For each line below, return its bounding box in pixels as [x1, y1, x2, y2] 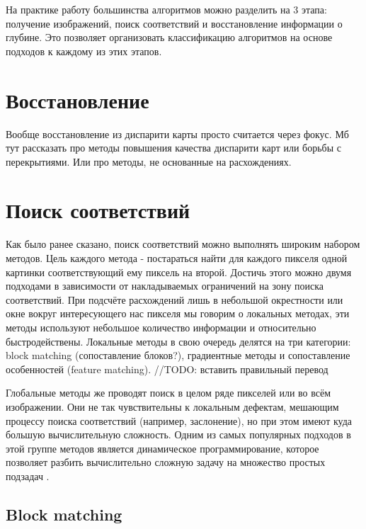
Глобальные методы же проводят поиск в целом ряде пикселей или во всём [6, 385, 331, 400]
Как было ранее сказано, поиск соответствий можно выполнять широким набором [6, 237, 360, 251]
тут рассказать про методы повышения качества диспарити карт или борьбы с [6, 140, 341, 155]
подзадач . [6, 468, 50, 483]
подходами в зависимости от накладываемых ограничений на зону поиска [6, 278, 324, 293]
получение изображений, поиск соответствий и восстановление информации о [6, 16, 343, 30]
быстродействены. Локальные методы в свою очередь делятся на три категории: [6, 334, 351, 348]
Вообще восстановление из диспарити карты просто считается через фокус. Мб [6, 126, 349, 141]
